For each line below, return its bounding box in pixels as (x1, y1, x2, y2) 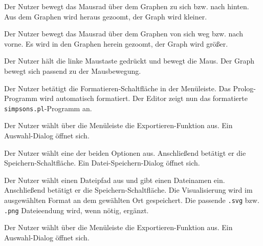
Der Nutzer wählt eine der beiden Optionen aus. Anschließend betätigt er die (4, 147, 246, 158)
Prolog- (233, 83, 256, 93)
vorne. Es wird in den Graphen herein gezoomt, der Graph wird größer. (4, 38, 228, 49)
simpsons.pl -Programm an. (4, 102, 92, 113)
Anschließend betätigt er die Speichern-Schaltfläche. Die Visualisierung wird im (4, 184, 253, 195)
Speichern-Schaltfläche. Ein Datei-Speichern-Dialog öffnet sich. (4, 157, 200, 168)
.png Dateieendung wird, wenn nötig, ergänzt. (4, 204, 149, 215)
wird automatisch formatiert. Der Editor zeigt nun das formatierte (39, 93, 248, 104)
